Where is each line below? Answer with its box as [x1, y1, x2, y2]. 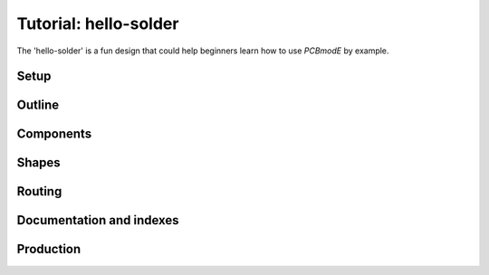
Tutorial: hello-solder [16, 14, 179, 33]
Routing [16, 184, 62, 199]
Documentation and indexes [16, 213, 180, 228]
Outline [16, 98, 59, 113]
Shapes [16, 155, 61, 171]
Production [16, 242, 81, 257]
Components [16, 127, 92, 142]
